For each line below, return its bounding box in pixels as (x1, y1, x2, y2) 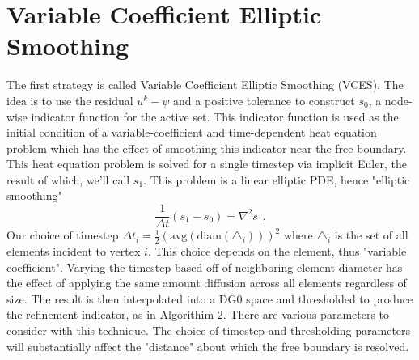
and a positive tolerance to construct (173, 91, 355, 108)
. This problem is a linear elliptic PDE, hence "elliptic (143, 171, 410, 188)
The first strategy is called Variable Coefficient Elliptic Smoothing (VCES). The (6, 76, 404, 93)
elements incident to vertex (6, 242, 141, 259)
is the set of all (334, 227, 408, 244)
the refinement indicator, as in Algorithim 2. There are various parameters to (6, 306, 390, 323)
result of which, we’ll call (6, 171, 130, 188)
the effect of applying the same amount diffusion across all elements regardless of (6, 274, 407, 291)
